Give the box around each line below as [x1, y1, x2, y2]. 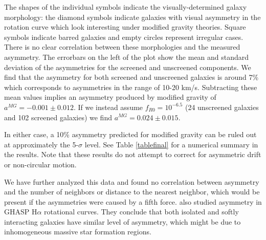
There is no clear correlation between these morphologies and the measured [4, 41, 240, 52]
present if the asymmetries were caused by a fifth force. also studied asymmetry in [4, 196, 262, 207]
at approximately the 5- [4, 139, 79, 149]
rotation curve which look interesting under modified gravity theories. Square [4, 21, 246, 32]
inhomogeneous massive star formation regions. [4, 226, 151, 237]
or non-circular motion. [4, 159, 77, 169]
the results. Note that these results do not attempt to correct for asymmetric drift [4, 149, 261, 160]
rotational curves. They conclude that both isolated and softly [44, 206, 239, 217]
